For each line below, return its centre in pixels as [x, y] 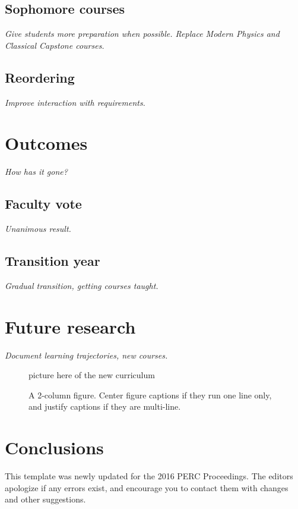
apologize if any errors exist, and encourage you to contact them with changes [147, 487]
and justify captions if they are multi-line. [105, 406]
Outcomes [46, 143]
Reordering [40, 77]
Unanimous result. [38, 229]
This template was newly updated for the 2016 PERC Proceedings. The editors [149, 476]
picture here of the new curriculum [92, 375]
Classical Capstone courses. [55, 45]
